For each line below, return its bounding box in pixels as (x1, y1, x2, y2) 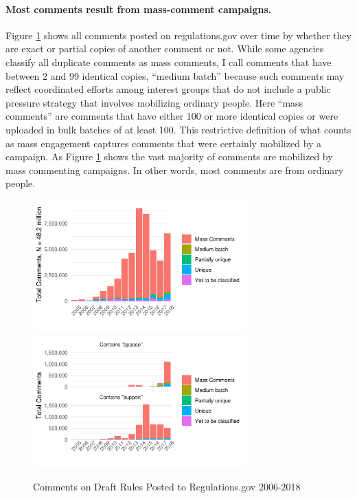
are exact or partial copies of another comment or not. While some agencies (5, 41, 324, 56)
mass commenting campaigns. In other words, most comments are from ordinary (5, 162, 344, 177)
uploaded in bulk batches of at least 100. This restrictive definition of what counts (5, 122, 352, 136)
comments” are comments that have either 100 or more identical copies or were (5, 109, 338, 123)
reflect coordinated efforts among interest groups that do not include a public (5, 82, 331, 96)
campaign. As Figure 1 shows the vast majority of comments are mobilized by (5, 149, 333, 164)
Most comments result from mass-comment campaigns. (5, 1, 272, 16)
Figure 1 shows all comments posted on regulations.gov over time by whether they (5, 28, 352, 42)
